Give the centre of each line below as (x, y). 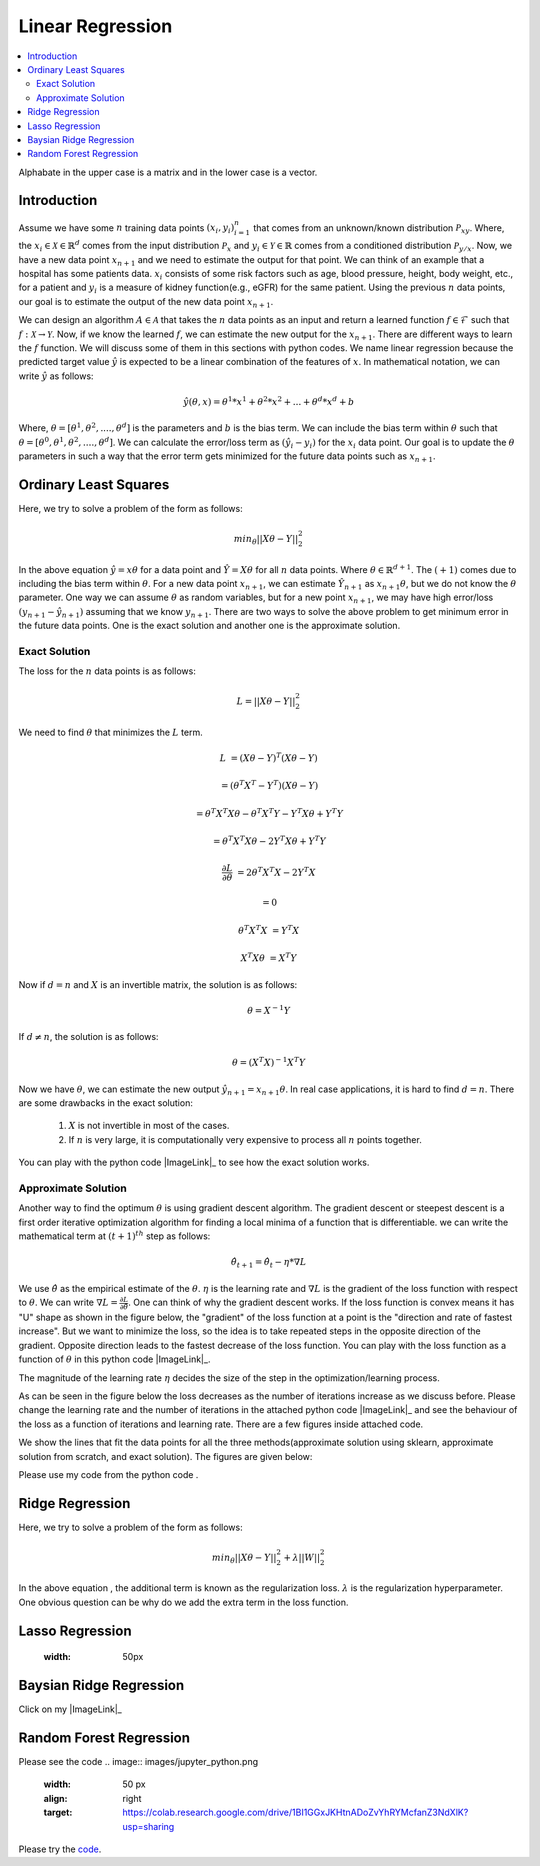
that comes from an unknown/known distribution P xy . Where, (379, 228)
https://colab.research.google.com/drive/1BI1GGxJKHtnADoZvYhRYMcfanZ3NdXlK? (295, 1812)
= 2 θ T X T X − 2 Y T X (276, 871)
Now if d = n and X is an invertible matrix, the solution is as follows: (158, 984)
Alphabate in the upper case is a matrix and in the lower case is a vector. (168, 172)
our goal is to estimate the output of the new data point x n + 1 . (146, 302)
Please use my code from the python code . (108, 1474)
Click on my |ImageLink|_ (70, 1709)
